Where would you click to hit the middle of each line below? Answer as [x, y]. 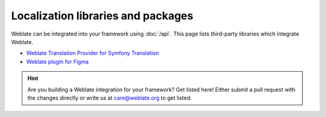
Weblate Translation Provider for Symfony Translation [93, 53]
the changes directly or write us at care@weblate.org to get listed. [110, 98]
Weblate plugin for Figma [57, 62]
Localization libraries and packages [102, 16]
